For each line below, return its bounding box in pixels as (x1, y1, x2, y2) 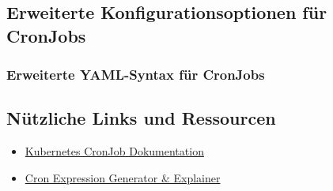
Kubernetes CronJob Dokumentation (25, 143, 204, 159)
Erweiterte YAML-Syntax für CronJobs (6, 65, 265, 84)
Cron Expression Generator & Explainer (25, 169, 221, 185)
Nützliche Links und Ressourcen (6, 106, 276, 130)
